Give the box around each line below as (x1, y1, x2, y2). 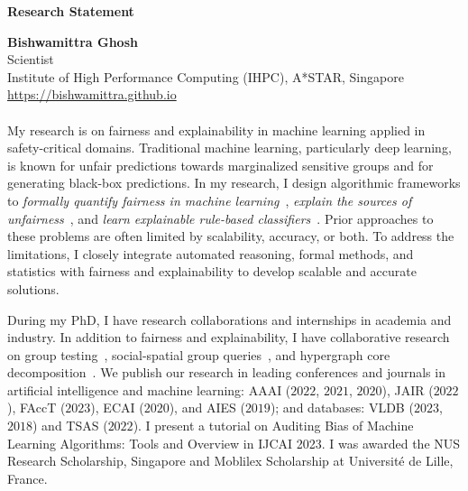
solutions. (7, 279, 60, 298)
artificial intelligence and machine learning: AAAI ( (7, 380, 291, 399)
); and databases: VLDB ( (270, 398, 414, 417)
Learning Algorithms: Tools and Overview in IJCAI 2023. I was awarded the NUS (7, 433, 461, 452)
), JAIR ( (381, 380, 434, 399)
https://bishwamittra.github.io (7, 85, 177, 104)
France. (7, 468, 48, 487)
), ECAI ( (90, 398, 144, 417)
